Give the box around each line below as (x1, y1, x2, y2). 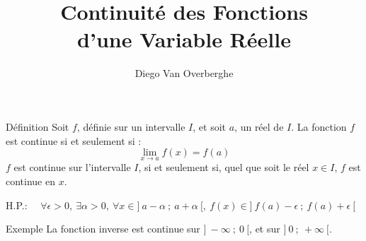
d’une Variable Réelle (77, 25, 291, 54)
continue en (6, 173, 55, 188)
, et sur (249, 221, 280, 236)
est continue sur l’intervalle (13, 160, 131, 175)
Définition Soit (6, 119, 69, 134)
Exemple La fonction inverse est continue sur (6, 221, 200, 236)
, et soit (193, 119, 227, 134)
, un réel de (234, 119, 284, 134)
